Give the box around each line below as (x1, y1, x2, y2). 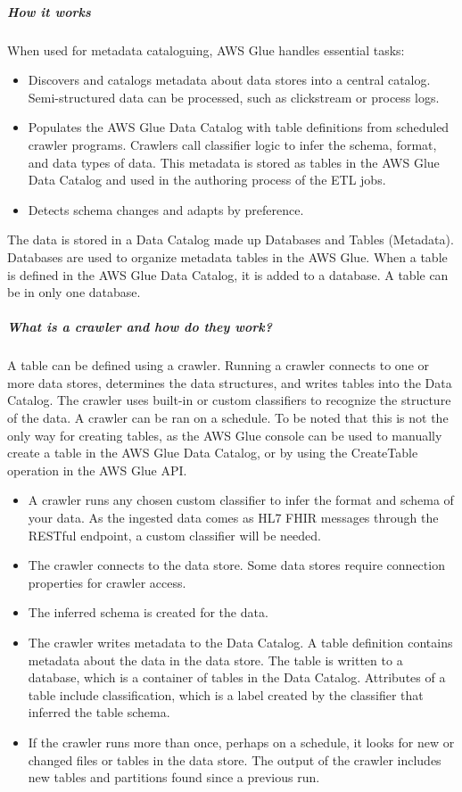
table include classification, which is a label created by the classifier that (28, 685, 424, 704)
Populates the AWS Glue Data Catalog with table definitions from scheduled (28, 118, 450, 136)
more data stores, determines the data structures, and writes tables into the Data (7, 373, 452, 392)
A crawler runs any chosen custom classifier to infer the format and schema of (28, 491, 454, 509)
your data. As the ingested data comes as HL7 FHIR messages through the (28, 508, 439, 526)
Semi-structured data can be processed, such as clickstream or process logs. (28, 87, 440, 106)
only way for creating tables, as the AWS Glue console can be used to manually (7, 425, 442, 444)
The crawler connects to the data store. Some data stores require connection (28, 556, 445, 574)
